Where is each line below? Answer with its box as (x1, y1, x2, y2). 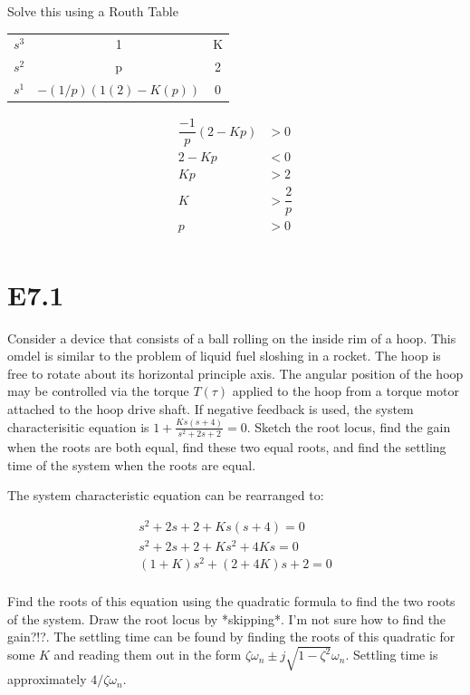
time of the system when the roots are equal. (7, 455, 256, 474)
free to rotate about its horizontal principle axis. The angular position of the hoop (7, 363, 464, 382)
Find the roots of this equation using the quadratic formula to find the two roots (7, 592, 456, 611)
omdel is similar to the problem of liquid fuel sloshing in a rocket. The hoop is (7, 346, 441, 365)
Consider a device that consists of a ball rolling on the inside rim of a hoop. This (7, 328, 456, 347)
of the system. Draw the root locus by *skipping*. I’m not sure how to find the (7, 609, 446, 628)
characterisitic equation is (7, 417, 149, 436)
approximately (7, 670, 87, 689)
